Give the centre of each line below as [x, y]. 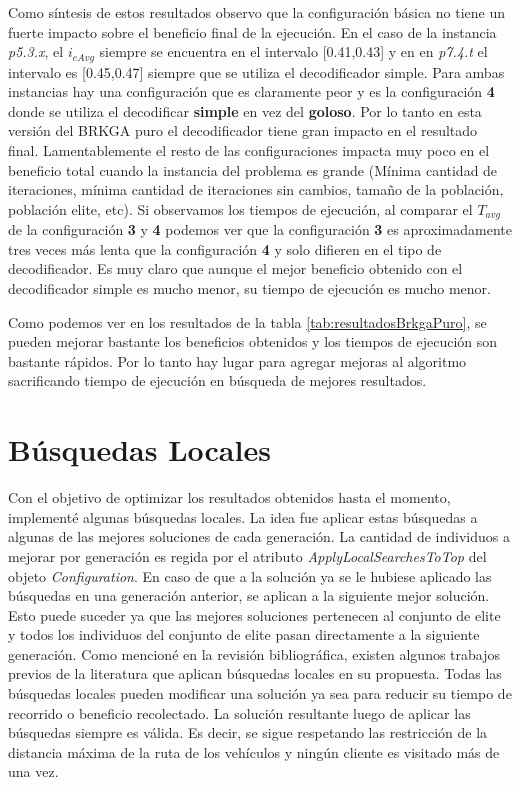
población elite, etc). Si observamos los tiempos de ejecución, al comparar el [240, 208]
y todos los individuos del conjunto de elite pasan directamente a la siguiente [244, 634]
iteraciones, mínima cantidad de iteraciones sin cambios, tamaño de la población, [256, 189]
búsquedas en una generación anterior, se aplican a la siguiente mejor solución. [249, 595]
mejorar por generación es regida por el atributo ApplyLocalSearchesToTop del [247, 555]
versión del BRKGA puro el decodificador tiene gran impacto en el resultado [243, 130]
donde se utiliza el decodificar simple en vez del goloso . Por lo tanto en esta [245, 110]
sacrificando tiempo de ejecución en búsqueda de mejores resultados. [217, 380]
